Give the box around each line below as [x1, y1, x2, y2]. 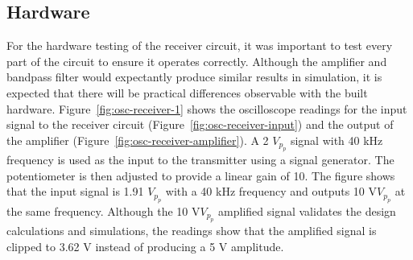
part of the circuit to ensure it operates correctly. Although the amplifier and [6, 52, 387, 69]
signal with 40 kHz [290, 131, 383, 148]
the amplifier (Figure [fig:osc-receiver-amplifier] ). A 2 [6, 131, 269, 148]
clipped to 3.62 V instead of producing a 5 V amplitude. [6, 237, 284, 254]
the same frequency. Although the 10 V [6, 202, 200, 219]
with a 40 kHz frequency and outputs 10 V [165, 183, 378, 200]
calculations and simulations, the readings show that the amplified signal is [6, 222, 377, 239]
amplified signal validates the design [218, 202, 396, 219]
